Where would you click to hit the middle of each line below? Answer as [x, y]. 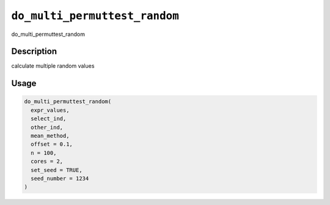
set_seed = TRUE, [57, 170]
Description [34, 52]
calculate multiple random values [53, 66]
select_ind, [49, 119]
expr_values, [50, 110]
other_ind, [47, 127]
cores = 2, [47, 161]
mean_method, [50, 136]
